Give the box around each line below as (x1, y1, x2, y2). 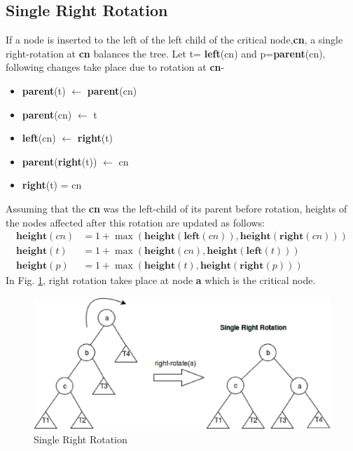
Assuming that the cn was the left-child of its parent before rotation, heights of (6, 201, 347, 215)
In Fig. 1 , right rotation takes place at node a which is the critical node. (6, 273, 316, 288)
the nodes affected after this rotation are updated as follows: (6, 215, 265, 229)
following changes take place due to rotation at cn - (6, 60, 225, 74)
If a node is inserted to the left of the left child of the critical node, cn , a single (6, 32, 343, 47)
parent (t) (22, 83, 66, 97)
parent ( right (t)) (22, 154, 97, 168)
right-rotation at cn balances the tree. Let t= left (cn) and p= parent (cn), (6, 46, 326, 60)
